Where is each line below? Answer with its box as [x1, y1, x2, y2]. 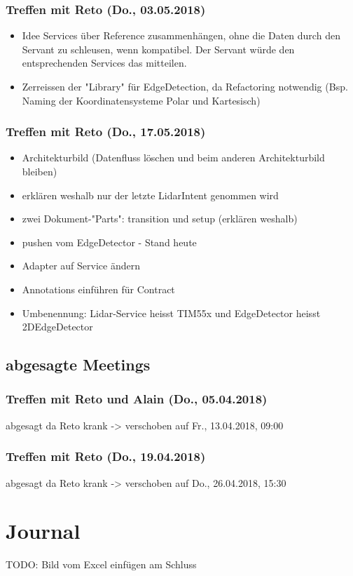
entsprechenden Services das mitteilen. [22, 55, 187, 70]
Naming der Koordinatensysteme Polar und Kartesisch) [22, 93, 261, 107]
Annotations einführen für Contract [22, 281, 175, 296]
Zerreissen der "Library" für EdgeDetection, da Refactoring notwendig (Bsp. [22, 79, 348, 93]
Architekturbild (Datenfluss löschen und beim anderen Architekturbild [22, 150, 325, 165]
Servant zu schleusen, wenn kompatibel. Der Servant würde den [22, 41, 295, 56]
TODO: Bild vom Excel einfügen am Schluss [6, 557, 197, 572]
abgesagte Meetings [6, 354, 151, 375]
